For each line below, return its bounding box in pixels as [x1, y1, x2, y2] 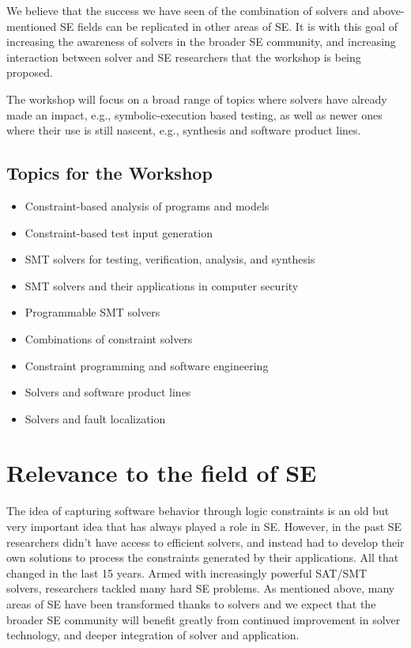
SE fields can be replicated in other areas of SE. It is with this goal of [60, 17, 398, 34]
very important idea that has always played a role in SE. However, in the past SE [6, 518, 402, 535]
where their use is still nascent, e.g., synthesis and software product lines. [6, 122, 361, 138]
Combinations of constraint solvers [25, 330, 193, 347]
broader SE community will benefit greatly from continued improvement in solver [6, 611, 401, 627]
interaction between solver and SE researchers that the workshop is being [6, 48, 361, 65]
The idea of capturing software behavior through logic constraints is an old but [6, 502, 390, 519]
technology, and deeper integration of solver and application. [6, 627, 300, 643]
